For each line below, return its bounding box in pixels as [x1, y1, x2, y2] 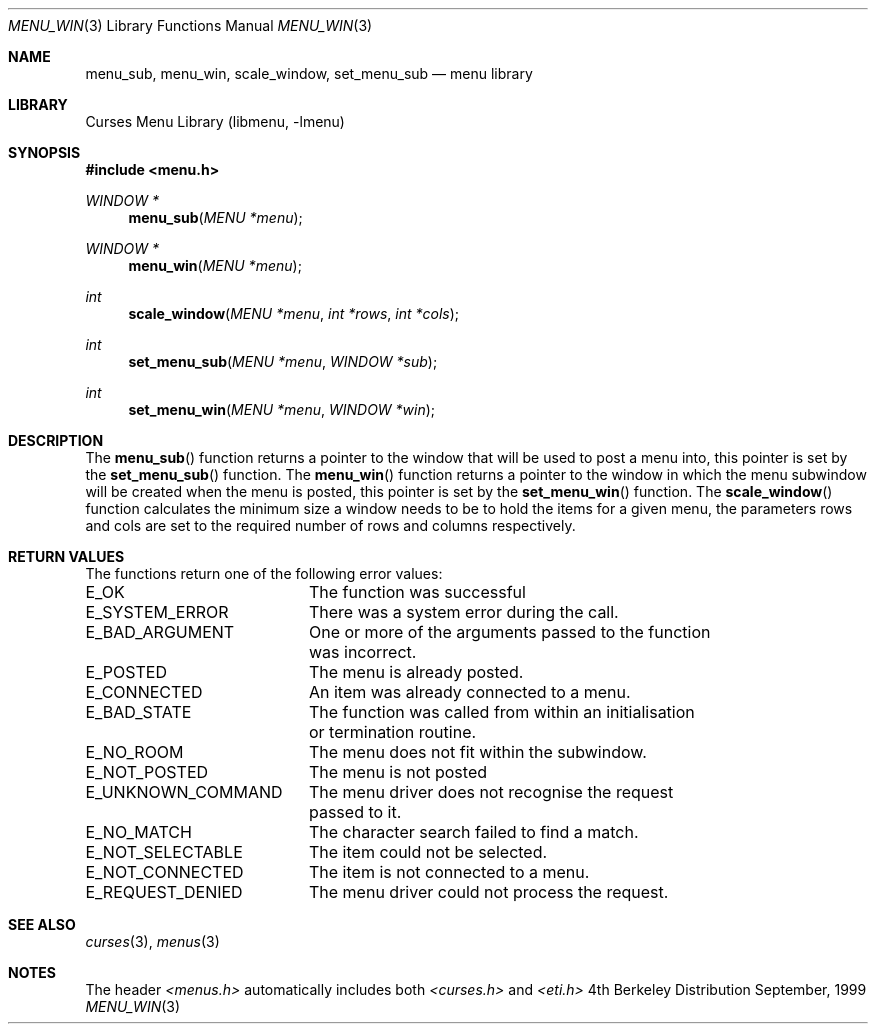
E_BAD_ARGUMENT [85, 622, 235, 642]
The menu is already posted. [308, 662, 524, 682]
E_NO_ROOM [85, 742, 184, 762]
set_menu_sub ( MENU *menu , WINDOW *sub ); [128, 353, 438, 370]
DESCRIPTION [8, 432, 104, 449]
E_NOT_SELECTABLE [85, 842, 243, 862]
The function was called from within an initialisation [308, 702, 695, 722]
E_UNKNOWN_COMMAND [85, 782, 283, 802]
